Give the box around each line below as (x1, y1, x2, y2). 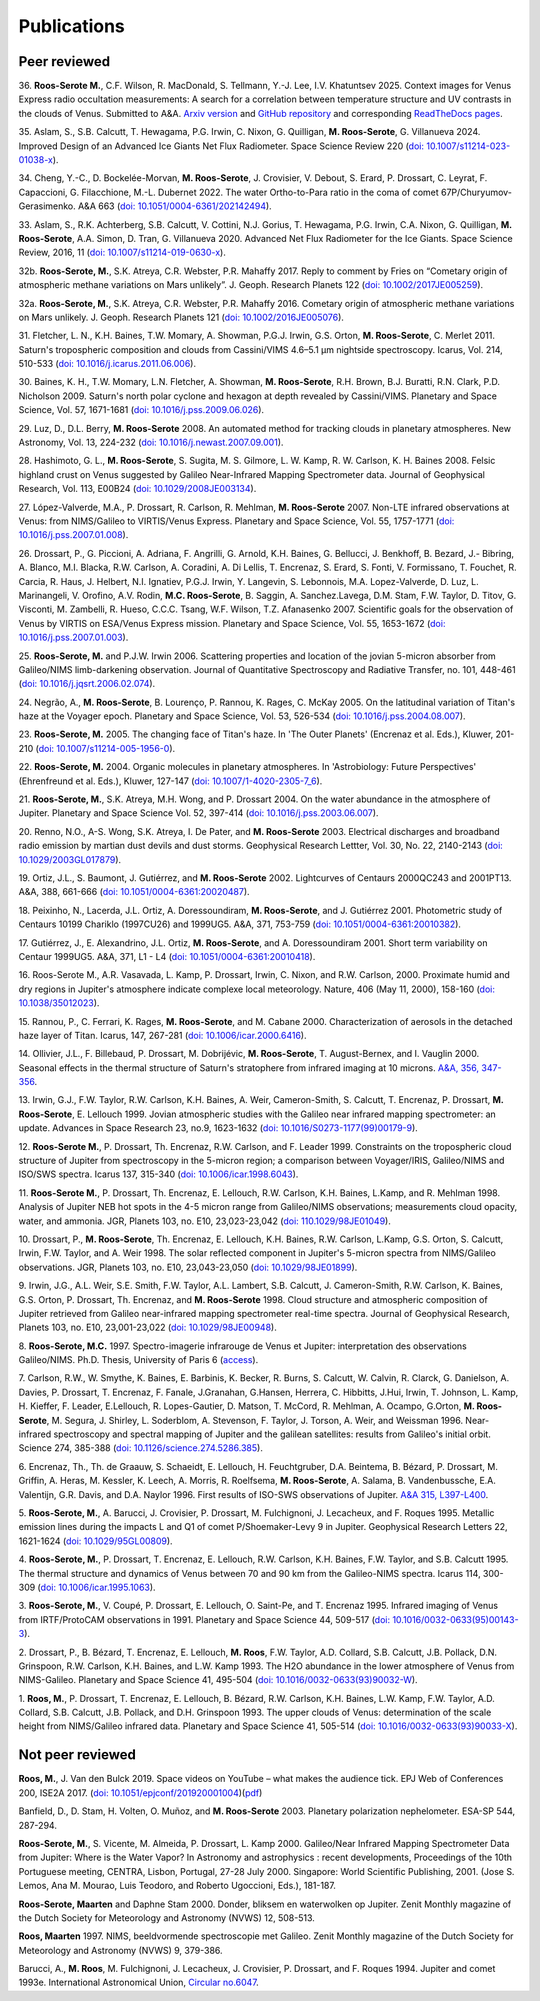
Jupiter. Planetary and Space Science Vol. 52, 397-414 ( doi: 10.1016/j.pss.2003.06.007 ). (18, 807, 379, 819)
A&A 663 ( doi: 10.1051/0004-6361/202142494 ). (77, 200, 272, 212)
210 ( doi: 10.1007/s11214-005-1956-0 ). (18, 742, 176, 754)
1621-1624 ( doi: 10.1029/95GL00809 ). (18, 1535, 174, 1547)
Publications (18, 15, 125, 37)
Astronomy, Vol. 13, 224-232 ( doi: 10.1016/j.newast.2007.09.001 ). (18, 436, 284, 449)
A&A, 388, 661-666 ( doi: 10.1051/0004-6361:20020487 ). (18, 886, 250, 898)
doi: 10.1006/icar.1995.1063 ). (40, 1581, 156, 1593)
